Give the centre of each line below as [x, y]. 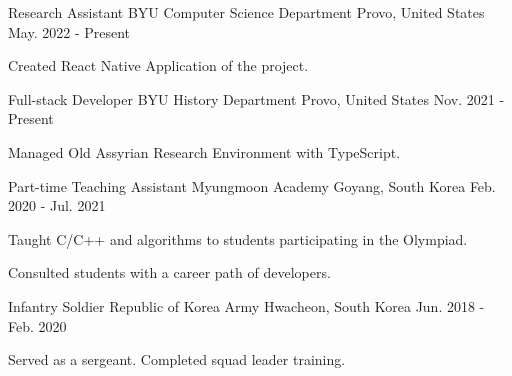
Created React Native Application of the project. [158, 65]
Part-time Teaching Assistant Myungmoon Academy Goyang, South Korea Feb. [252, 185]
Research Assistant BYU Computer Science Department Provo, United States [246, 12]
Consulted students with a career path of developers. [169, 272]
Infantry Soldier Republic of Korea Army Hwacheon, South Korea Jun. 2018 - [246, 305]
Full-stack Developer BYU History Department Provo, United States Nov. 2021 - [256, 98]
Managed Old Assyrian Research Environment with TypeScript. [204, 151]
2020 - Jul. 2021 [57, 205]
